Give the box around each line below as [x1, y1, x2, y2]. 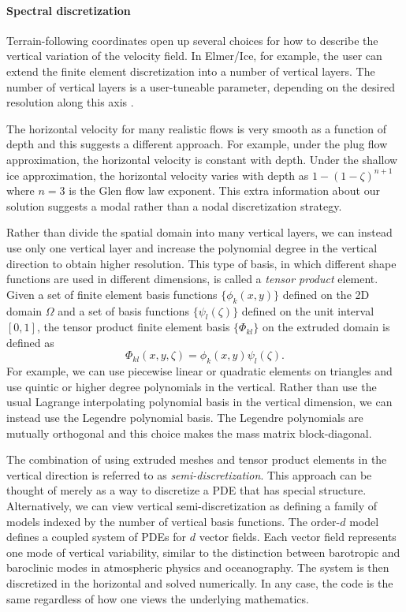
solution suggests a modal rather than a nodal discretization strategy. [6, 197, 342, 214]
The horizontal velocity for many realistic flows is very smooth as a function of [6, 120, 386, 136]
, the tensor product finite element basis [36, 319, 230, 335]
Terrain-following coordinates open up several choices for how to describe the [6, 32, 378, 48]
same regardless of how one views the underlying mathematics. [6, 590, 309, 606]
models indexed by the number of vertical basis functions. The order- [6, 513, 341, 529]
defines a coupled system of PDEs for [6, 528, 187, 545]
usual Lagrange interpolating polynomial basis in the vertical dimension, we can [6, 394, 393, 410]
